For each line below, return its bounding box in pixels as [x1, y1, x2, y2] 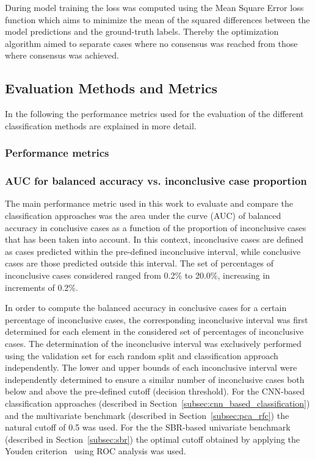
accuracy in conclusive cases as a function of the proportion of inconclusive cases [5, 221, 306, 234]
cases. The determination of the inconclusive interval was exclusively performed [5, 337, 302, 349]
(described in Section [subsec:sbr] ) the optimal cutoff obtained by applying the [5, 432, 300, 445]
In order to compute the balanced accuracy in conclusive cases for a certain [5, 301, 287, 314]
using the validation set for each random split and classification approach [5, 349, 278, 362]
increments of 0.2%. [5, 281, 78, 293]
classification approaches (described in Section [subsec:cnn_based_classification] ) [5, 396, 310, 409]
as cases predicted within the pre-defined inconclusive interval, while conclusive [5, 245, 301, 257]
